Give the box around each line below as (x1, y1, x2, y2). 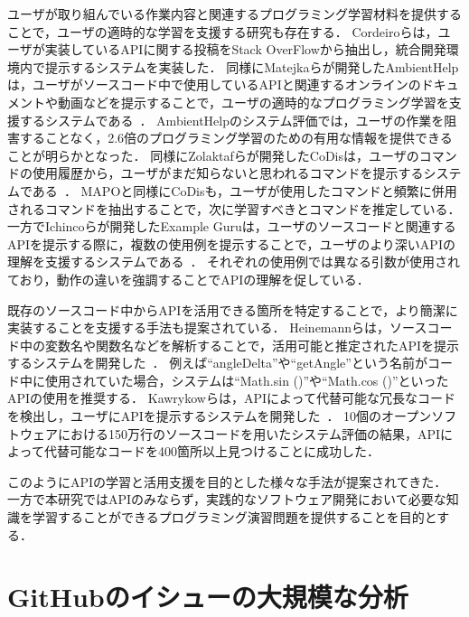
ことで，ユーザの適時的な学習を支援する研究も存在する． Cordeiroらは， (7, 22, 438, 41)
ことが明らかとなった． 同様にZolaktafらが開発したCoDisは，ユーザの (7, 145, 419, 164)
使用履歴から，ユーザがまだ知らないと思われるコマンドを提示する (32, 164, 424, 182)
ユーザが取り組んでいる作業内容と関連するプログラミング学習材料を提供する (7, 5, 463, 23)
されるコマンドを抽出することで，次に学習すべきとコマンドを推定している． (7, 199, 461, 218)
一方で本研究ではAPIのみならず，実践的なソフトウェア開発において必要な (7, 490, 446, 509)
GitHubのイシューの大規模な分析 (7, 578, 408, 615)
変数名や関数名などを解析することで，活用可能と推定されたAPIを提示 (44, 335, 460, 354)
